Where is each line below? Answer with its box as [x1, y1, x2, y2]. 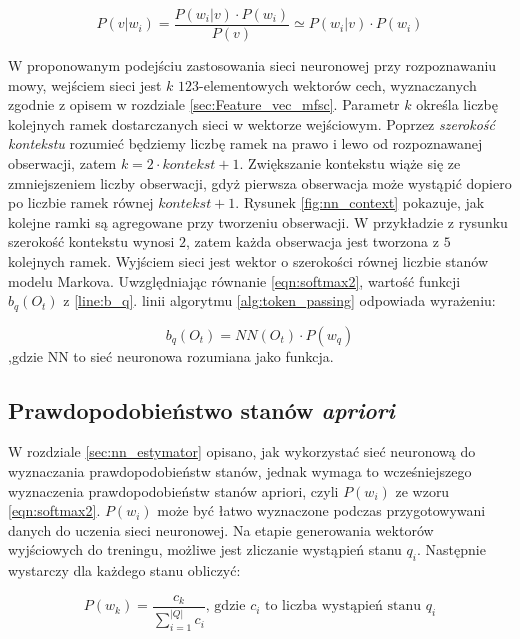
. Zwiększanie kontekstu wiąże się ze [239, 153, 461, 174]
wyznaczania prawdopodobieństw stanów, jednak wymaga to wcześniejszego [8, 461, 472, 482]
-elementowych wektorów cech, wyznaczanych [199, 74, 477, 95]
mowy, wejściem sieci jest [8, 74, 162, 95]
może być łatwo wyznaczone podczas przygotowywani [157, 500, 486, 521]
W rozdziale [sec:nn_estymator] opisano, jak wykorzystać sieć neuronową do [8, 441, 476, 462]
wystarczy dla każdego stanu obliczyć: [8, 560, 241, 581]
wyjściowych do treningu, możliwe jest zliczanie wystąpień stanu [8, 539, 402, 560]
